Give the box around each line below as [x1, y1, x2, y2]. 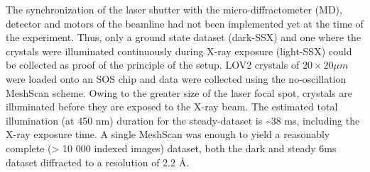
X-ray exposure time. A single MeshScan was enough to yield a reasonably [6, 127, 330, 142]
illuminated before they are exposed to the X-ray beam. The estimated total [6, 99, 338, 114]
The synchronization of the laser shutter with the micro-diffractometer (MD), [6, 2, 342, 16]
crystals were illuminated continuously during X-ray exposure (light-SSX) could [6, 43, 352, 58]
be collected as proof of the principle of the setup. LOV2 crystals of [6, 57, 300, 72]
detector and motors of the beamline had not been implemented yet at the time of [6, 16, 364, 30]
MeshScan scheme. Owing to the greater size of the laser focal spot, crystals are [6, 85, 352, 100]
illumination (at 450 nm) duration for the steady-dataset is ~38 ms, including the [6, 113, 360, 127]
